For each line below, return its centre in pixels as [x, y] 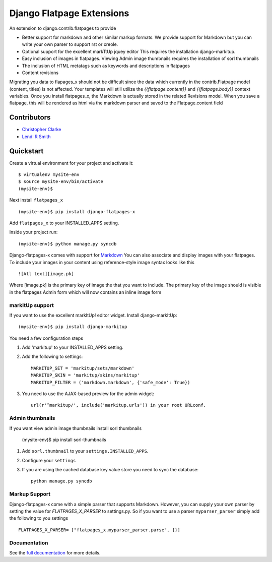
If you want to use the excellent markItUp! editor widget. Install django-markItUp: [93, 315]
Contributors [30, 118]
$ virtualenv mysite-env [49, 175]
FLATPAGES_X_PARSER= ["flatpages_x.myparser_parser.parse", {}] [99, 530]
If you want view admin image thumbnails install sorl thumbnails [76, 428]
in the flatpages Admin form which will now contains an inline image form [85, 292]
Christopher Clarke [42, 130]
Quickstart [26, 151]
